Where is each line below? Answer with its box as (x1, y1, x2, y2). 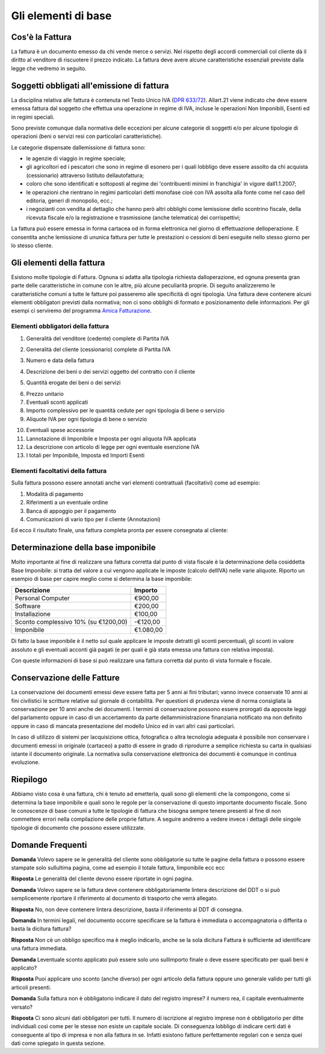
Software (14, 602, 41, 610)
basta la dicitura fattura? (11, 925, 72, 932)
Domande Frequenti (11, 839, 87, 850)
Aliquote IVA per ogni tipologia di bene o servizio (26, 415, 147, 422)
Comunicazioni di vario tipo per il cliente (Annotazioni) (26, 516, 161, 522)
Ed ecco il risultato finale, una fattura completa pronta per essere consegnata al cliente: (11, 527, 228, 534)
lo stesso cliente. (11, 242, 54, 249)
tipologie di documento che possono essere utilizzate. (11, 824, 146, 831)
